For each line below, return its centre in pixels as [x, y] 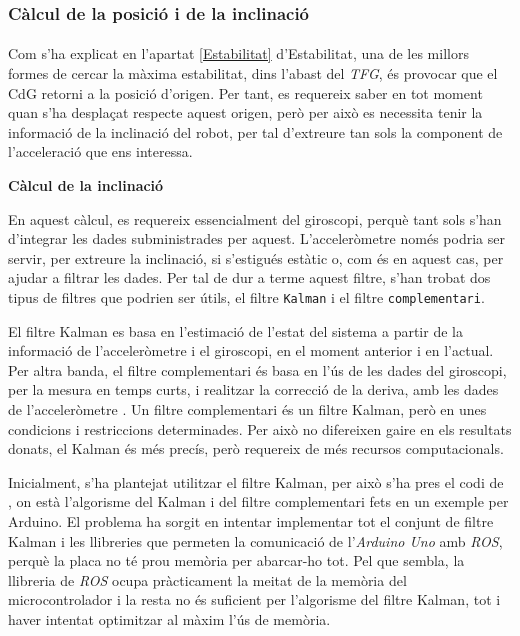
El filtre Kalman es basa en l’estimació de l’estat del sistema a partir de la [235, 330]
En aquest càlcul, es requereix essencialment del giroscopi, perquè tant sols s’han [255, 218]
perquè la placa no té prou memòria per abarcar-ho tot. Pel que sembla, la [236, 560]
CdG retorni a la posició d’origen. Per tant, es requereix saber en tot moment [245, 92]
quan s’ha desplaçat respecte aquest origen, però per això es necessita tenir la [245, 112]
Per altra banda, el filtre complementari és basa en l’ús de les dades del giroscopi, [257, 369]
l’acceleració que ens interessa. [100, 151]
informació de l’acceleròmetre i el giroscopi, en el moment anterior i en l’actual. [251, 350]
